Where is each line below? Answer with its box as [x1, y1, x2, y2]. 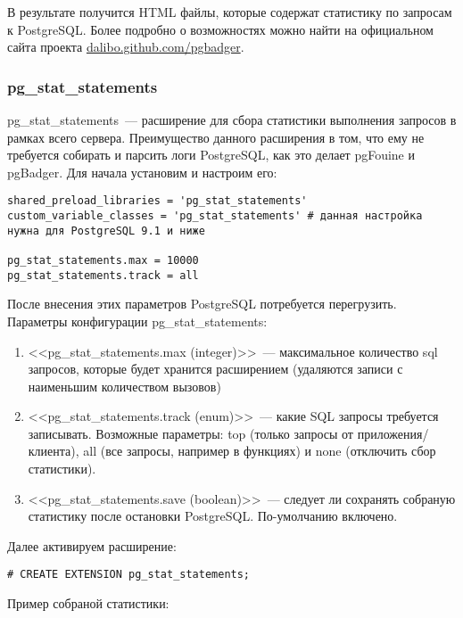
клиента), [28, 441, 79, 460]
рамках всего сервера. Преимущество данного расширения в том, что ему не [7, 128, 425, 146]
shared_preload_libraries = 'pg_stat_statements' [7, 194, 308, 208]
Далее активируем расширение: [7, 536, 177, 555]
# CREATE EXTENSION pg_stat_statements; [7, 568, 251, 581]
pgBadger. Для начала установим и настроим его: [7, 162, 277, 181]
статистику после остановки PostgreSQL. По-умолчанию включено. [28, 507, 398, 525]
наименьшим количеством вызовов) [28, 376, 221, 395]
